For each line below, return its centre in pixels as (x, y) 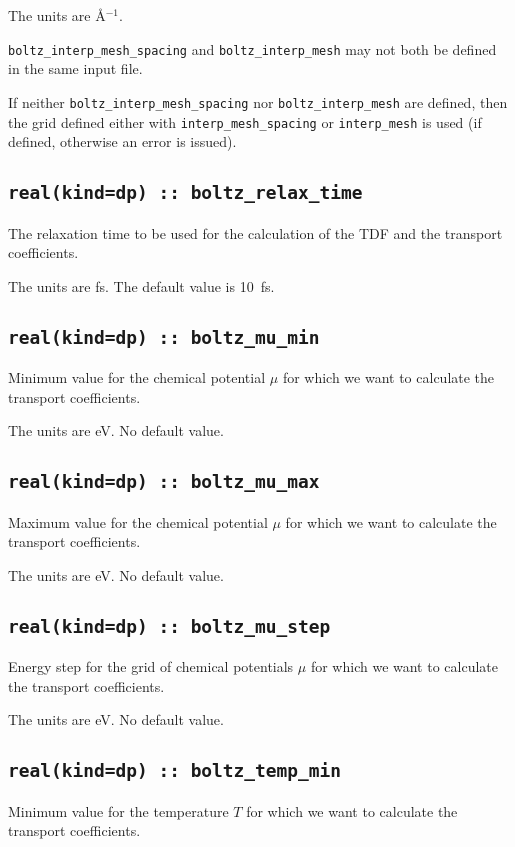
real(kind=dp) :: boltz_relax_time (185, 193)
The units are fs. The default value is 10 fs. (141, 285)
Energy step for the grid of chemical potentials (151, 666)
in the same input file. (75, 68)
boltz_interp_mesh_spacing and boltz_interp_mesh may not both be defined (252, 48)
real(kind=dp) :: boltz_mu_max (164, 482)
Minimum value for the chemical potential (137, 377)
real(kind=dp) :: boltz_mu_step (169, 626)
